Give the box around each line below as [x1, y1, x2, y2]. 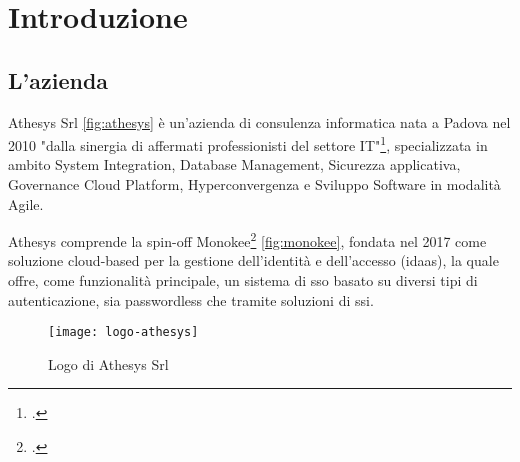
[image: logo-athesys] [48, 325, 199, 340]
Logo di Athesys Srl [48, 353, 169, 374]
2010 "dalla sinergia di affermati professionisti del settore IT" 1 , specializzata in [8, 132, 488, 155]
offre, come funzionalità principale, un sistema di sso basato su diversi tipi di [8, 270, 478, 291]
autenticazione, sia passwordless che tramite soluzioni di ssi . [8, 289, 374, 310]
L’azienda [8, 64, 109, 95]
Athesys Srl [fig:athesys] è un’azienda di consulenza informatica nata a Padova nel [8, 111, 511, 132]
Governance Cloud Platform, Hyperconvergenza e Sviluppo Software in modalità [8, 174, 501, 195]
